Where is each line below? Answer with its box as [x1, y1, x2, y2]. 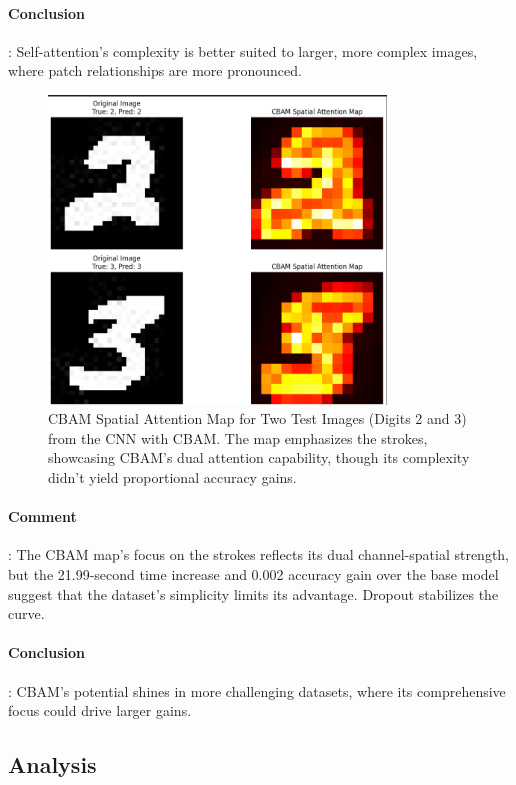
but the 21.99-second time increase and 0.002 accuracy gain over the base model [8, 563, 499, 584]
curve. [8, 603, 45, 624]
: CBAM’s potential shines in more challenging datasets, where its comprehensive [8, 680, 506, 701]
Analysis [8, 749, 97, 780]
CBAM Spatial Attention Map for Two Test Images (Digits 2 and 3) [48, 408, 467, 429]
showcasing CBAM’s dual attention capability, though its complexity [48, 447, 470, 468]
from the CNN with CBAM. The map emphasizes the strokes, [48, 427, 428, 448]
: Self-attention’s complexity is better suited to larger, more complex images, [8, 40, 478, 61]
